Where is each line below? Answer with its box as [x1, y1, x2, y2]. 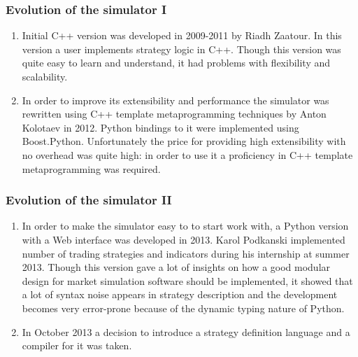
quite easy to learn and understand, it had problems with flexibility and [22, 55, 331, 70]
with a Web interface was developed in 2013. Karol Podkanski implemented [22, 232, 345, 246]
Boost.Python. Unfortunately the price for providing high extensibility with [22, 134, 346, 148]
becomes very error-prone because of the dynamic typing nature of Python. [22, 300, 345, 315]
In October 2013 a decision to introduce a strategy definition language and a [22, 324, 350, 339]
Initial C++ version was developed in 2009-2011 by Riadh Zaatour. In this [22, 28, 342, 43]
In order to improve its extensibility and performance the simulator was [22, 92, 329, 107]
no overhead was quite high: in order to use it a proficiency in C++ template [22, 147, 353, 162]
